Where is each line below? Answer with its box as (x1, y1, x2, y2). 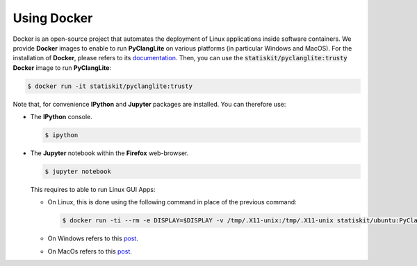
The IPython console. (30, 113, 93, 121)
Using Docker (13, 10, 93, 26)
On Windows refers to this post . (47, 234, 138, 242)
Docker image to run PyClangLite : (13, 63, 111, 72)
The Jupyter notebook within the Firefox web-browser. (30, 149, 189, 157)
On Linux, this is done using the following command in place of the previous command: (47, 198, 297, 206)
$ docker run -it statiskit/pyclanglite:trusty (27, 82, 193, 90)
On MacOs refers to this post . (47, 247, 132, 256)
